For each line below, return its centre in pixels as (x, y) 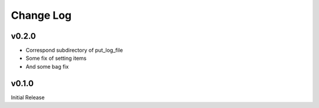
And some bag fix (47, 66)
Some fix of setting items (56, 58)
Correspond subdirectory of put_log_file (74, 50)
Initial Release (28, 97)
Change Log (41, 15)
